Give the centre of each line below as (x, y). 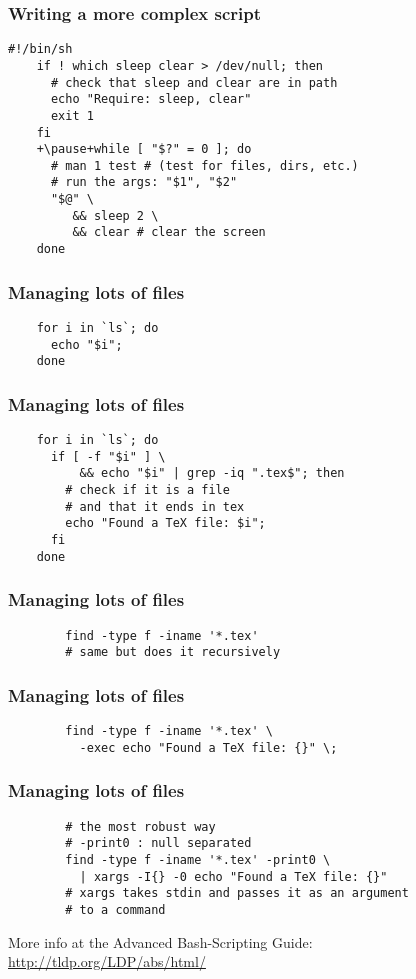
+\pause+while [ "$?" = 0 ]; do (144, 149)
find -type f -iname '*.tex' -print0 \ (198, 860)
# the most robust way (140, 826)
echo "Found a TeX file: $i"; (165, 523)
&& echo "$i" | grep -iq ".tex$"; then (212, 473)
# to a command (115, 909)
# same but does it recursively (173, 652)
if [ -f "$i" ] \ (108, 456)
